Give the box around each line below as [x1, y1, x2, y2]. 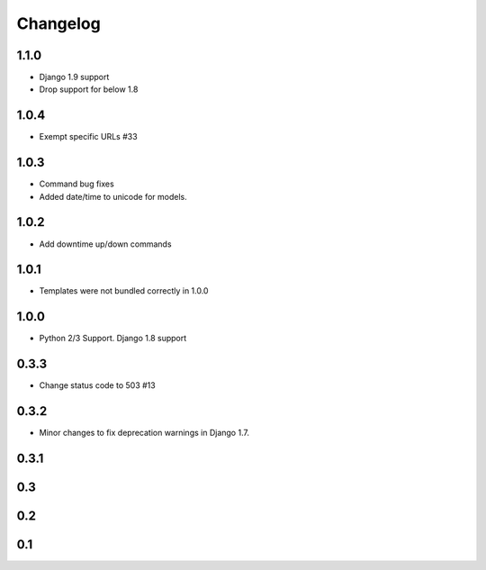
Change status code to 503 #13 [39, 380, 157, 391]
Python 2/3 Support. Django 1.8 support [39, 333, 187, 344]
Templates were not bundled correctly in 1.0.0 [39, 285, 209, 296]
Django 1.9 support [39, 72, 110, 83]
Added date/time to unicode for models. [39, 191, 188, 202]
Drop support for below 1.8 [39, 84, 139, 95]
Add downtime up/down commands [39, 239, 172, 249]
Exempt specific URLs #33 [39, 131, 139, 142]
